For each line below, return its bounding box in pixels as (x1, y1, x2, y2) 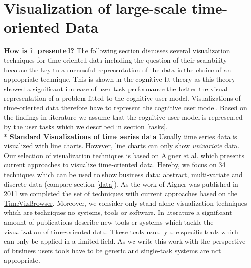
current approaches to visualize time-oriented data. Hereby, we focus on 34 (4, 160, 226, 170)
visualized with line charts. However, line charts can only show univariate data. (4, 141, 240, 151)
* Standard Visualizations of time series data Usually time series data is (4, 131, 237, 141)
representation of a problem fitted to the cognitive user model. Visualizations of (4, 93, 241, 103)
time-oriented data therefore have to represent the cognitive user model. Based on (4, 102, 247, 112)
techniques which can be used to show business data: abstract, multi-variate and (4, 169, 243, 179)
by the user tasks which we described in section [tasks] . (4, 122, 167, 132)
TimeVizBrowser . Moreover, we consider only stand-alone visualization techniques (4, 197, 247, 208)
